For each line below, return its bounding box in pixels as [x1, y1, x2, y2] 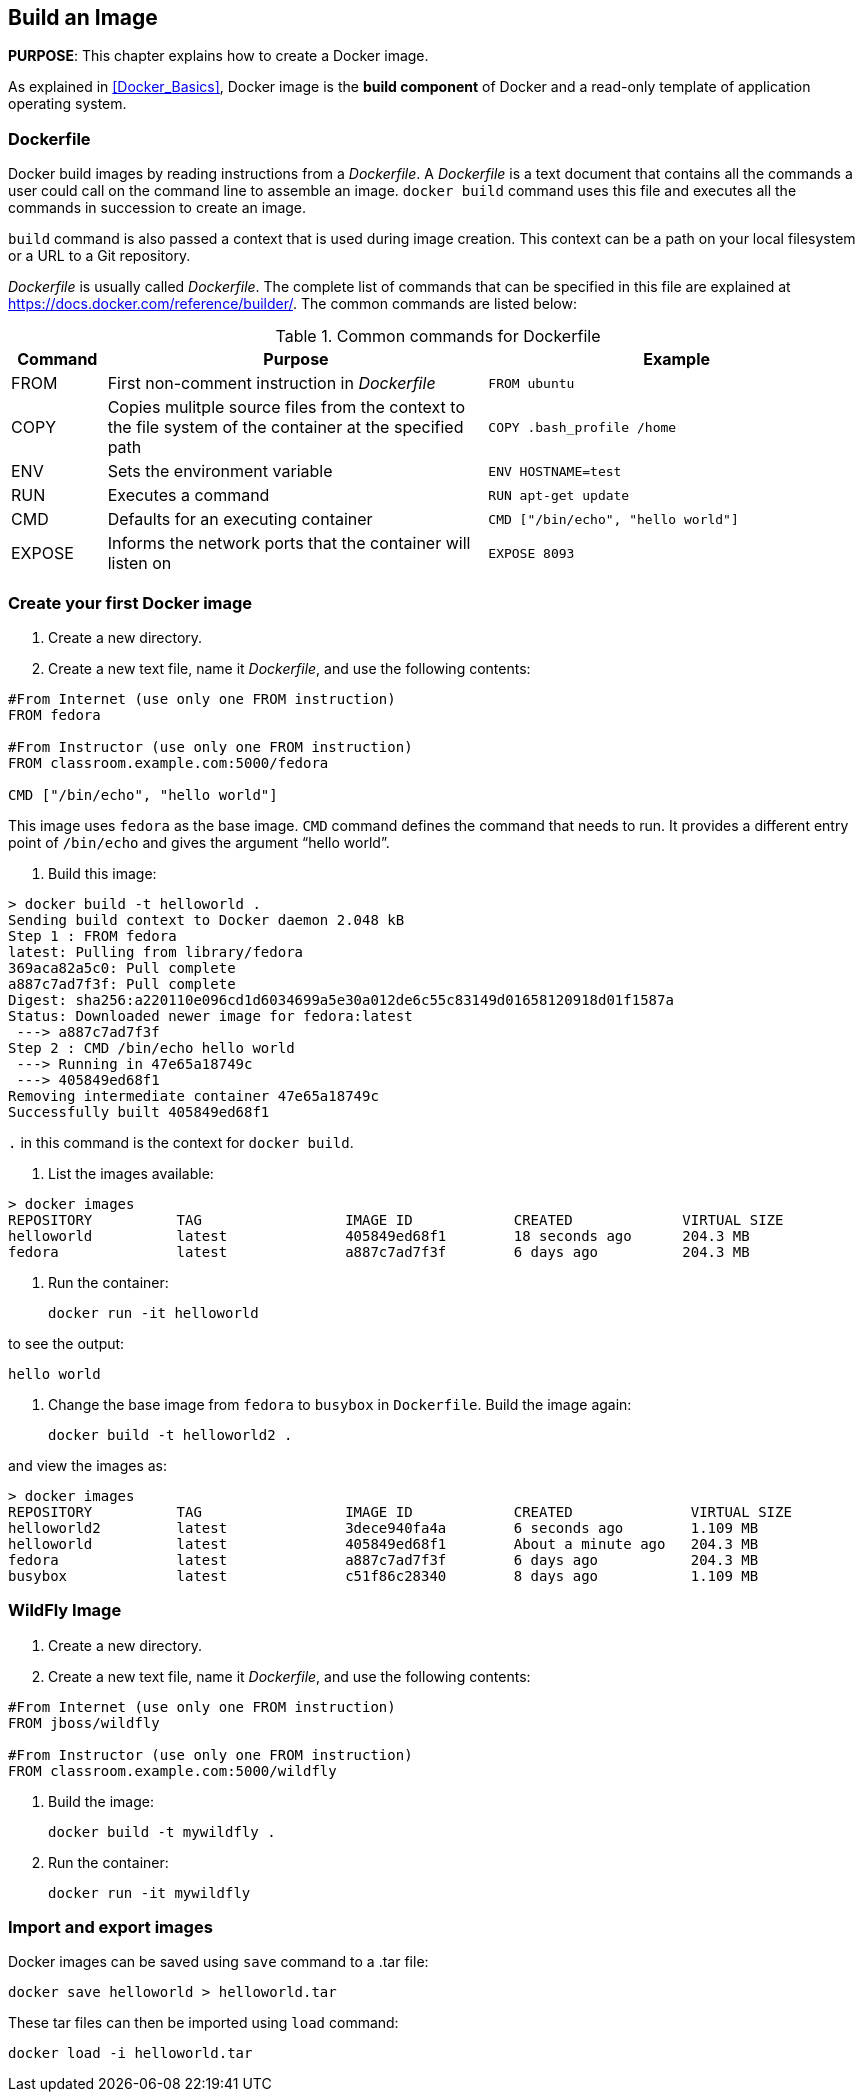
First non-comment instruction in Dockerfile [107, 373, 436, 394]
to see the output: [8, 1334, 125, 1352]
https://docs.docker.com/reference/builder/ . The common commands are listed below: [8, 295, 577, 313]
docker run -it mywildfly [48, 1884, 251, 1901]
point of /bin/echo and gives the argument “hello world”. [8, 833, 390, 851]
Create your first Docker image [8, 592, 253, 613]
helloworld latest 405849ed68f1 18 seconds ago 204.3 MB [8, 1227, 750, 1244]
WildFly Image [8, 1600, 122, 1621]
